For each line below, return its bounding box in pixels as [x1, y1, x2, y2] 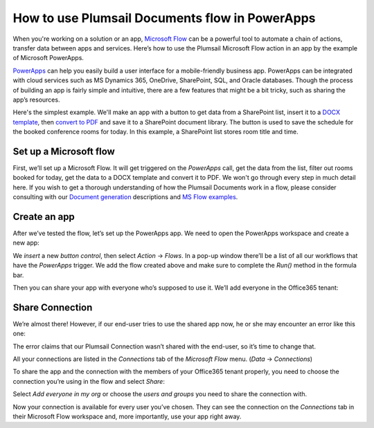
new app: [12, 239, 39, 247]
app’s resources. [12, 95, 60, 104]
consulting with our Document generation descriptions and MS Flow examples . [12, 193, 238, 201]
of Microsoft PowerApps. [12, 54, 84, 62]
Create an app [12, 211, 75, 223]
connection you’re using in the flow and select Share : [12, 377, 166, 385]
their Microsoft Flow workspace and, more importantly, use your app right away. [12, 412, 242, 421]
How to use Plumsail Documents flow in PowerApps [12, 10, 316, 26]
